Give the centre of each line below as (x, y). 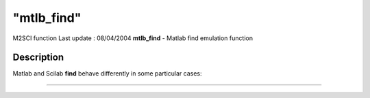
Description (38, 58)
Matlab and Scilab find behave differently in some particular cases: (107, 73)
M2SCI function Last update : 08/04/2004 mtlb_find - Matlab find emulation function (133, 38)
